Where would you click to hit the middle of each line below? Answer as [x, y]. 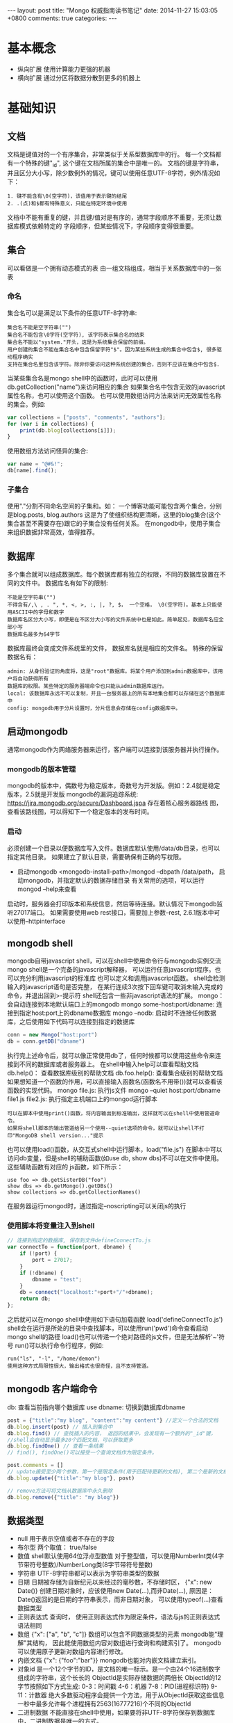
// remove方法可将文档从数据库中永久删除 [60, 1491]
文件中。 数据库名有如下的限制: [63, 583]
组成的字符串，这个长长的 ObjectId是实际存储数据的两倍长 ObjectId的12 [119, 1678]
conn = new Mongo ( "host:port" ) [52, 1035]
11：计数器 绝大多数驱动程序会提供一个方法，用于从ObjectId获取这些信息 [121, 1695]
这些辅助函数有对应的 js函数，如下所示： [65, 1167]
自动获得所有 [33, 679]
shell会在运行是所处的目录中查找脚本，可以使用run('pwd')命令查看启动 [108, 1328]
